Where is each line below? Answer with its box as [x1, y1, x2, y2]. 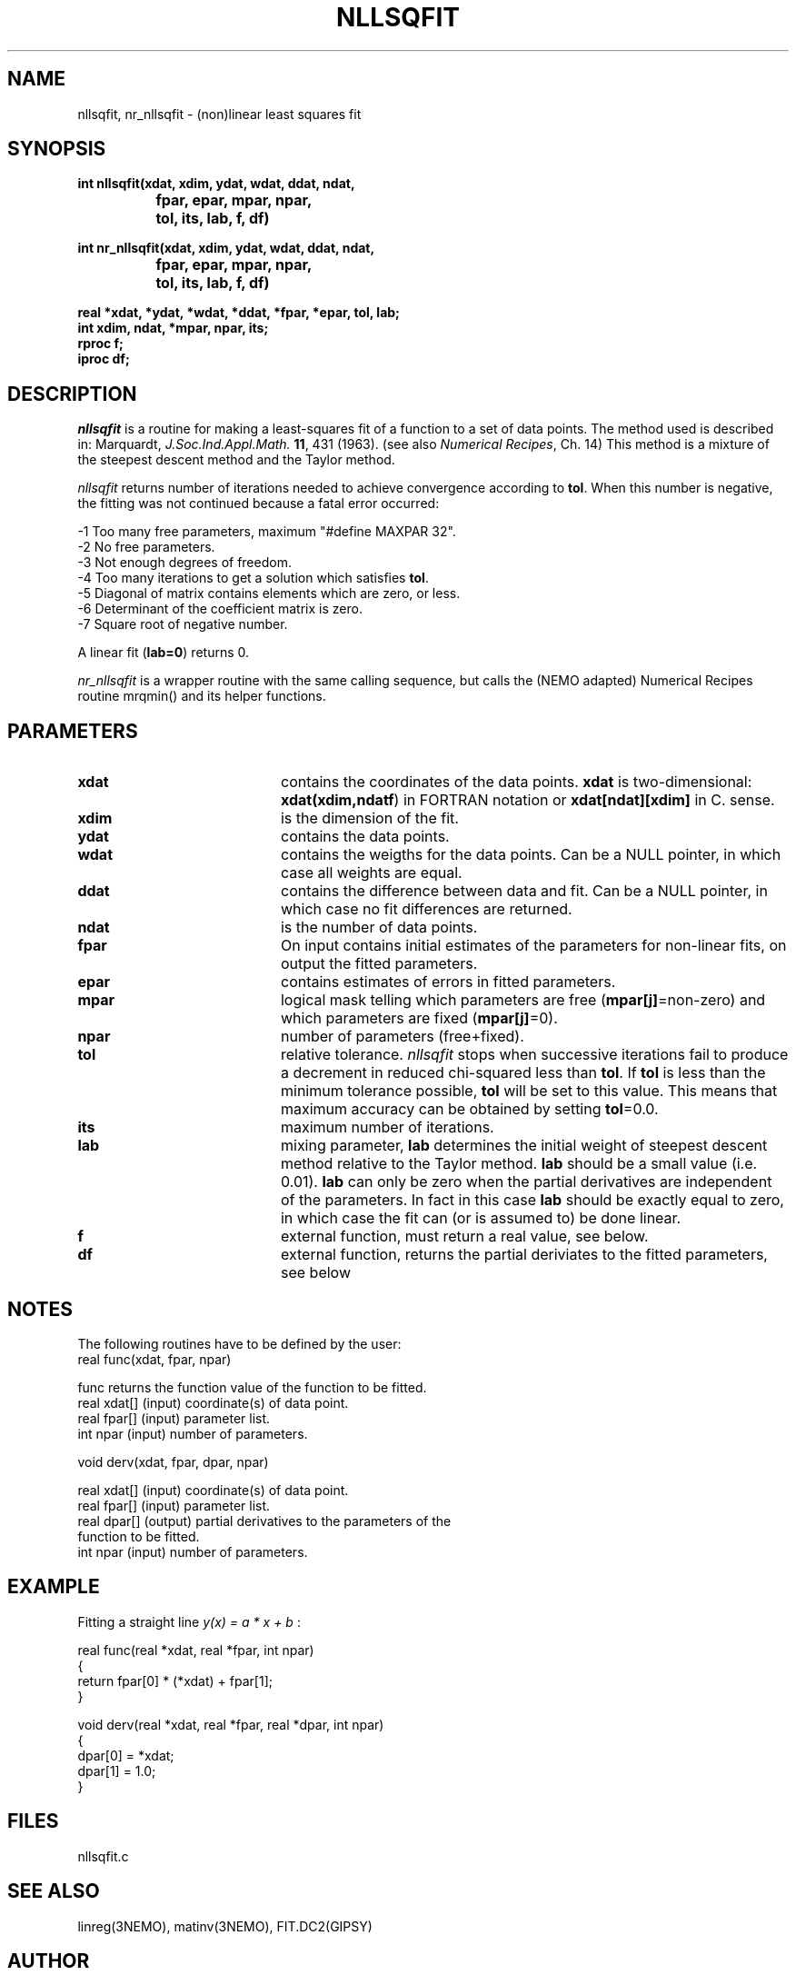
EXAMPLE [7, 1575, 100, 1599]
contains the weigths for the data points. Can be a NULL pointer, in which [280, 845, 781, 864]
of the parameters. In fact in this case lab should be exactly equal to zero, [280, 1191, 784, 1210]
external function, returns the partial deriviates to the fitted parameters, [280, 1245, 768, 1264]
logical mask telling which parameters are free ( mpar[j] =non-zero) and [280, 991, 766, 1010]
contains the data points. [280, 827, 450, 846]
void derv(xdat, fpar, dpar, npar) [77, 1453, 269, 1470]
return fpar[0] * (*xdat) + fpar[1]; [77, 1672, 273, 1689]
